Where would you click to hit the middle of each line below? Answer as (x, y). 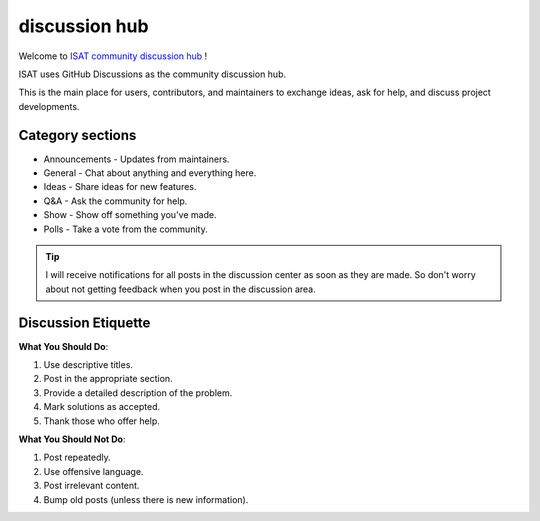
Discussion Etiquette (84, 322)
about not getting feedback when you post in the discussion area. (180, 289)
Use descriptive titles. (88, 365)
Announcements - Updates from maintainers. (136, 159)
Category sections (77, 135)
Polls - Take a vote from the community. (126, 229)
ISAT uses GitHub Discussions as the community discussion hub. (152, 74)
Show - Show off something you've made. (130, 215)
